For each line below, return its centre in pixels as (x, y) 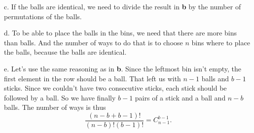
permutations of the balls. (43, 16)
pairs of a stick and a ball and (180, 97)
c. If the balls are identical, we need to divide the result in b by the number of (123, 6)
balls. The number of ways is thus (55, 107)
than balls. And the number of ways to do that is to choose (93, 42)
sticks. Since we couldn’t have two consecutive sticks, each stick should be (115, 88)
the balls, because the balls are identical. (65, 52)
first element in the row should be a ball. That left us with (92, 78)
